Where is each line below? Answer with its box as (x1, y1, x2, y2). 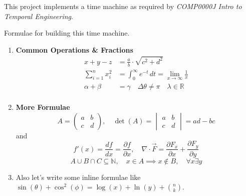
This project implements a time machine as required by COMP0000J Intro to (4, 1, 242, 11)
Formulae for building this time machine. (4, 28, 130, 38)
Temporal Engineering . (4, 11, 73, 21)
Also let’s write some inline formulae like (16, 171, 141, 182)
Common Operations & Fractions (16, 44, 133, 55)
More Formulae (16, 101, 70, 112)
